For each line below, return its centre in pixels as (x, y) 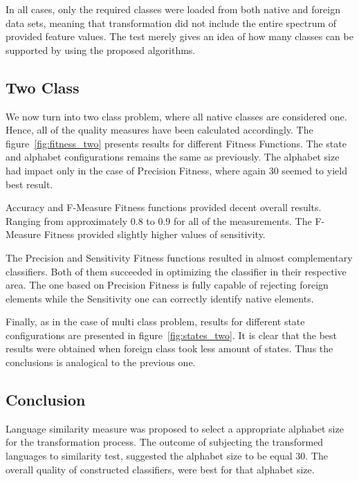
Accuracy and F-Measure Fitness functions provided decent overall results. (164, 207)
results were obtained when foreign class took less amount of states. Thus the (169, 348)
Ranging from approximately (67, 220)
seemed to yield (314, 170)
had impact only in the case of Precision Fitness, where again (136, 170)
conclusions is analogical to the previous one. (101, 362)
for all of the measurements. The (243, 220)
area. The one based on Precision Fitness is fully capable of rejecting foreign (167, 285)
